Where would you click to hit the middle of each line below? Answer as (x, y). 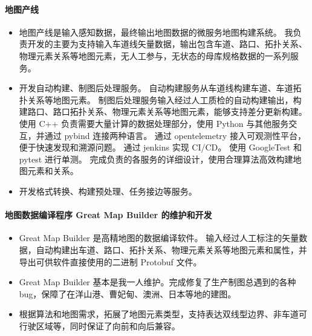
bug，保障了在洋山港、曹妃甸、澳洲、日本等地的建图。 (128, 293)
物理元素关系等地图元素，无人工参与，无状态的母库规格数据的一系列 (154, 55)
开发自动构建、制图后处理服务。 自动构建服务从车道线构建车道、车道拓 (160, 88)
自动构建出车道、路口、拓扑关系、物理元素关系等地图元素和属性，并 (171, 249)
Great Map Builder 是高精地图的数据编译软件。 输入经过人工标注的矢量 (159, 238)
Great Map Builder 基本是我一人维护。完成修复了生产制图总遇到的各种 (158, 282)
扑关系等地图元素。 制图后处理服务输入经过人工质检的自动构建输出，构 (160, 99)
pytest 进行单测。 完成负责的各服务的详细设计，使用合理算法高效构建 (156, 159)
